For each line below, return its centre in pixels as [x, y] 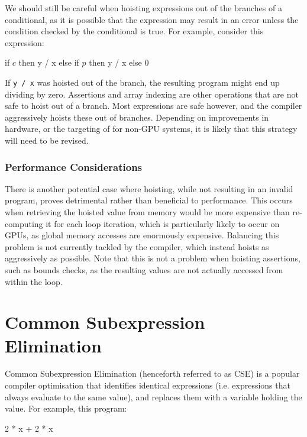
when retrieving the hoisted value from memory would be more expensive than [147, 212]
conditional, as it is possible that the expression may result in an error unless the [152, 19]
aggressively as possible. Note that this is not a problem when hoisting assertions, [153, 258]
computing [24, 223]
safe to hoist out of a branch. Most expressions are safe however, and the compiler [153, 106]
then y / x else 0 [119, 62]
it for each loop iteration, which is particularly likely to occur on [163, 223]
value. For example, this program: [66, 408]
